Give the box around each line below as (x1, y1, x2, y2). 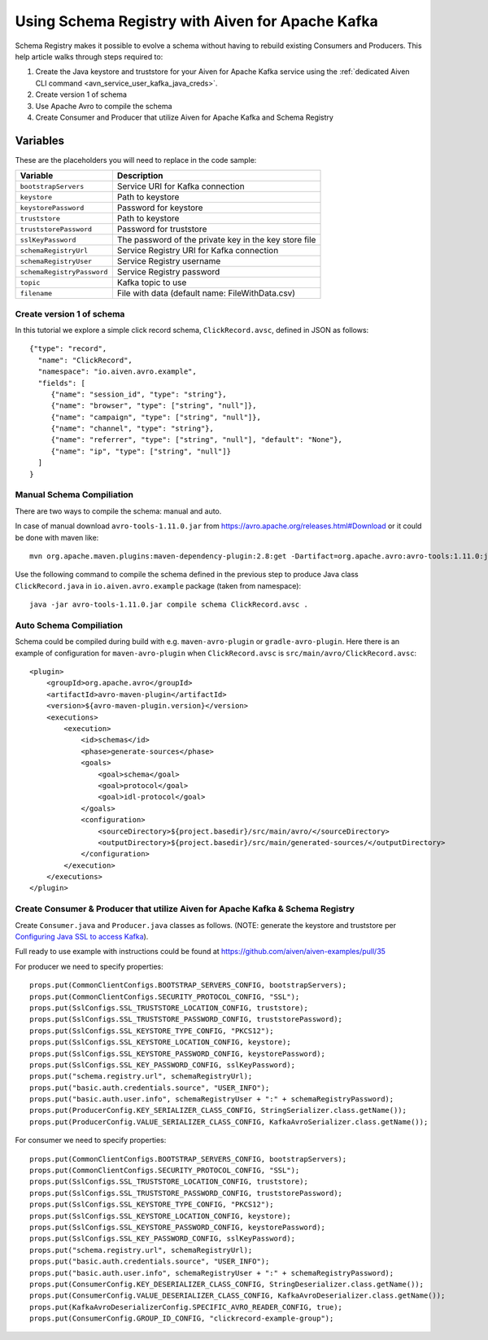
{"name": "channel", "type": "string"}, (50, 424, 215, 433)
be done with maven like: (15, 532, 99, 542)
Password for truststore (116, 224, 207, 235)
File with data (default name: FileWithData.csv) (116, 287, 296, 299)
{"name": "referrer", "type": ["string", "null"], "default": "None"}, (50, 436, 343, 444)
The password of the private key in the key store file (116, 234, 316, 246)
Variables (15, 134, 65, 147)
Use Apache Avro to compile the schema (35, 101, 172, 111)
